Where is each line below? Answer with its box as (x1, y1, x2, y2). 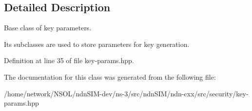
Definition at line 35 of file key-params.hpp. (4, 55, 134, 66)
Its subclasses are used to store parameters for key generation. (4, 39, 190, 49)
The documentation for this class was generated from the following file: (4, 71, 216, 82)
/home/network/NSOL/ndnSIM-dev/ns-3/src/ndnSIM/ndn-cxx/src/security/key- (4, 88, 249, 98)
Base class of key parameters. (4, 22, 92, 33)
